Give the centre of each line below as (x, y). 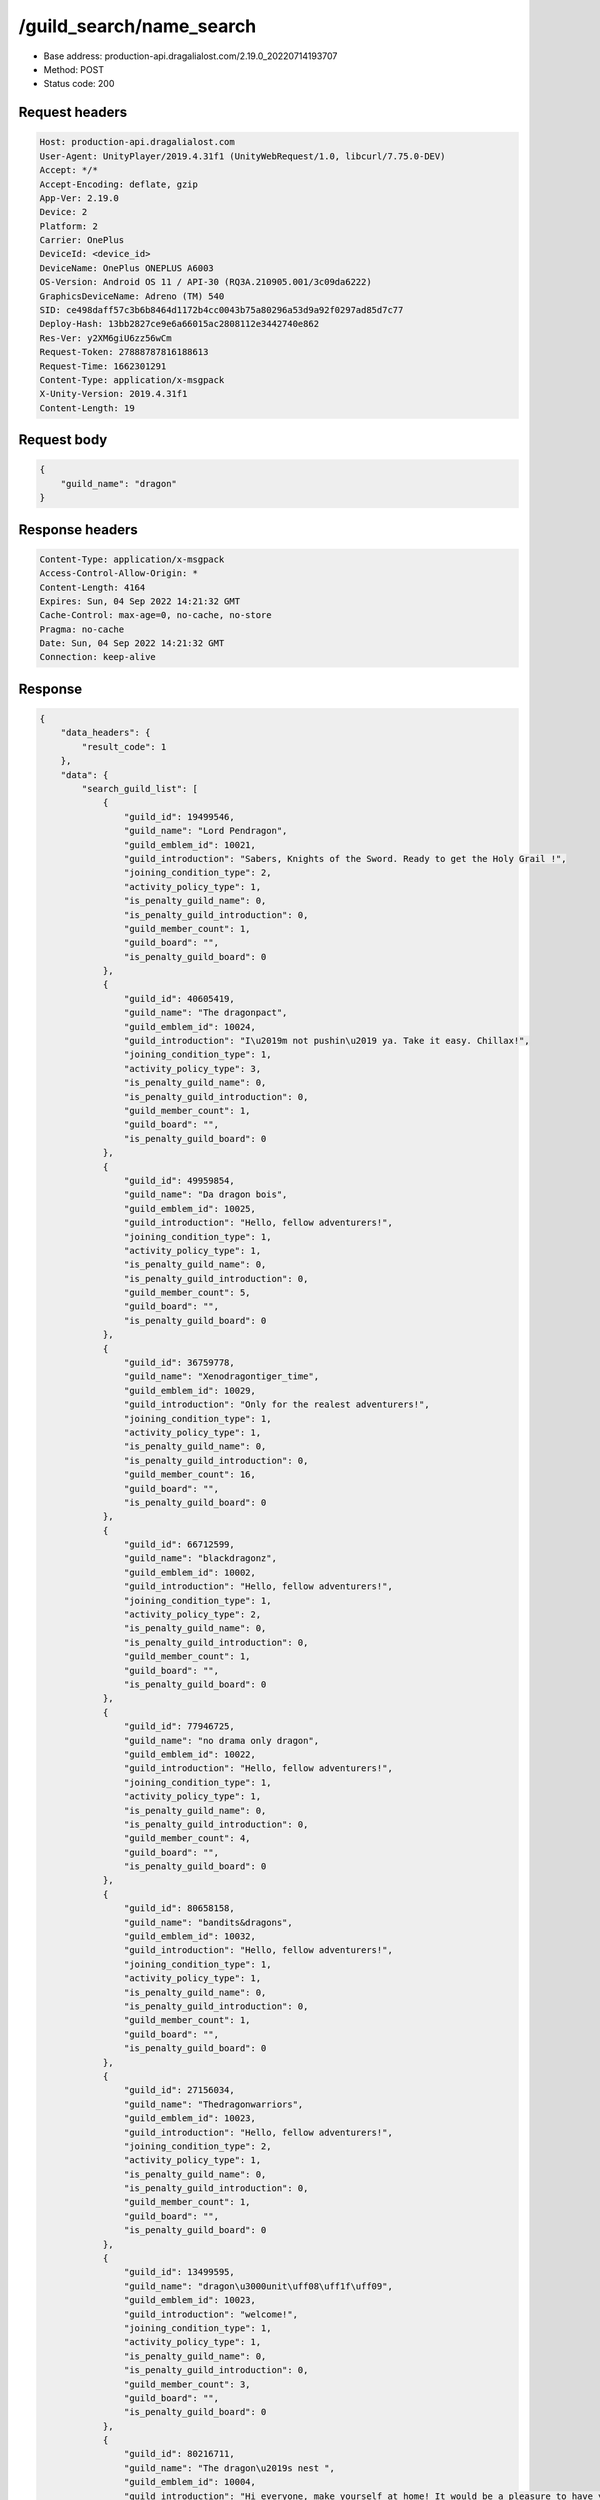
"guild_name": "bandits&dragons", (208, 1922)
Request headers (73, 112)
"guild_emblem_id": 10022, (190, 1754)
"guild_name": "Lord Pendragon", (205, 831)
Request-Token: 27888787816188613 (124, 352)
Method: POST (74, 69)
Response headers (78, 529)
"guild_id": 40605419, (179, 998)
